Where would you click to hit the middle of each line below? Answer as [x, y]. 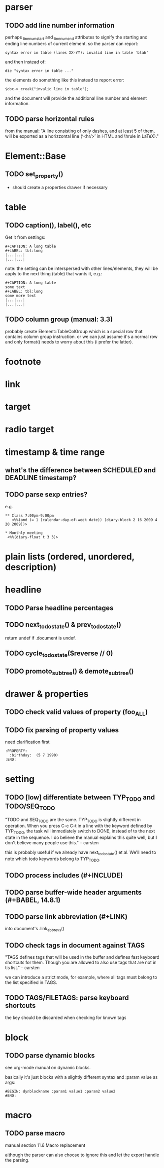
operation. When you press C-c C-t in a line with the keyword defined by [79, 826]
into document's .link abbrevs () [35, 929]
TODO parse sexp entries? [46, 495]
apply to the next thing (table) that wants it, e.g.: [54, 273]
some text [15, 287]
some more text [21, 296]
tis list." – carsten [22, 968]
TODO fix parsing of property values [62, 730]
